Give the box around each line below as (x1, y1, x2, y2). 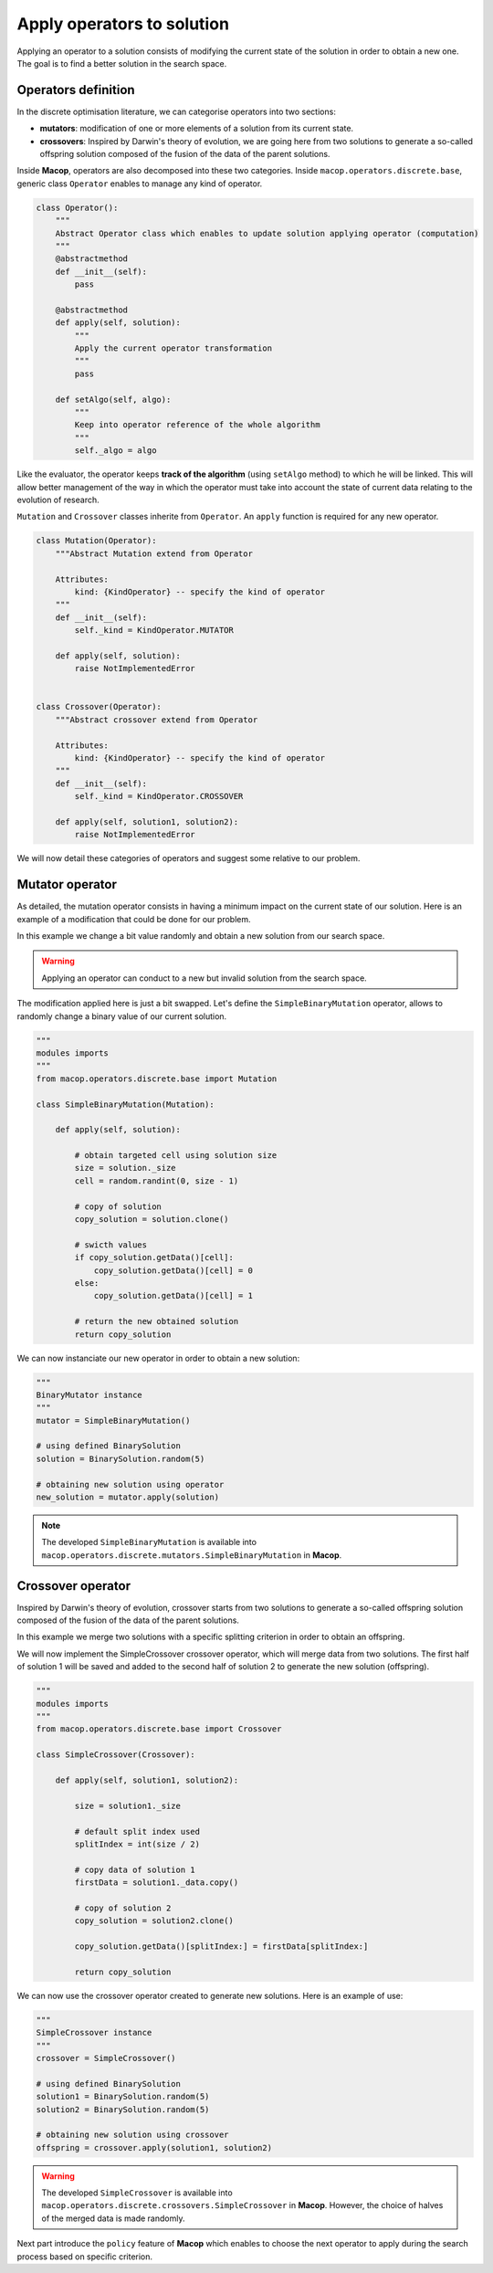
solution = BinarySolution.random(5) (36, 1453, 205, 1464)
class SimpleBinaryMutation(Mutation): (36, 1099, 215, 1110)
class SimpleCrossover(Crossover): (36, 1750, 195, 1760)
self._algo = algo (74, 446, 157, 456)
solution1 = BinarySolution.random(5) (36, 2091, 210, 2102)
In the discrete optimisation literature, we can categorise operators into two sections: (16, 106, 337, 117)
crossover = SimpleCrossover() (36, 2053, 177, 2063)
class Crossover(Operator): (36, 701, 162, 712)
